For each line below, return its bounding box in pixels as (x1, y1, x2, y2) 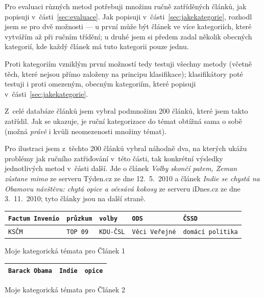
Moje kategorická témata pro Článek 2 (5, 284, 126, 294)
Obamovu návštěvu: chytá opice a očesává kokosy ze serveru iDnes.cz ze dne (5, 183, 241, 194)
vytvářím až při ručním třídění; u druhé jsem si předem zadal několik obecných (5, 31, 252, 41)
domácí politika (183, 228, 238, 236)
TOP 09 (66, 228, 89, 236)
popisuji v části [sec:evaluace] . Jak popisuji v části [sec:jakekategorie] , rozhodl (5, 11, 252, 22)
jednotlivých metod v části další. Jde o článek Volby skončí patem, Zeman (5, 163, 237, 174)
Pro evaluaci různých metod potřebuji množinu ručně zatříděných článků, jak (5, 1, 247, 11)
